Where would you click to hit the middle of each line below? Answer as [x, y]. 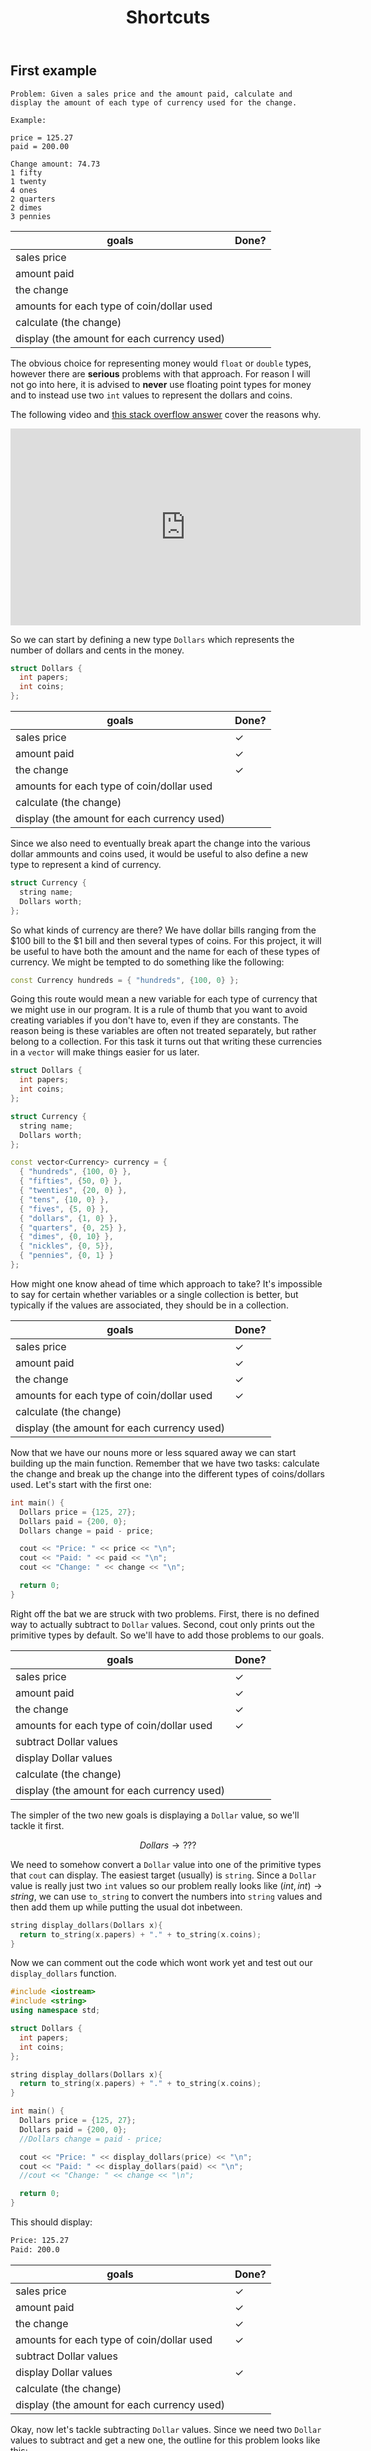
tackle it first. [37, 1825]
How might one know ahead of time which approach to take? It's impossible [166, 1283]
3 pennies [31, 216]
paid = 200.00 [40, 146]
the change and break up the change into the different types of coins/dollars [167, 1473]
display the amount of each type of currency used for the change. [154, 102]
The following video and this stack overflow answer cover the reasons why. [166, 414]
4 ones [24, 190]
